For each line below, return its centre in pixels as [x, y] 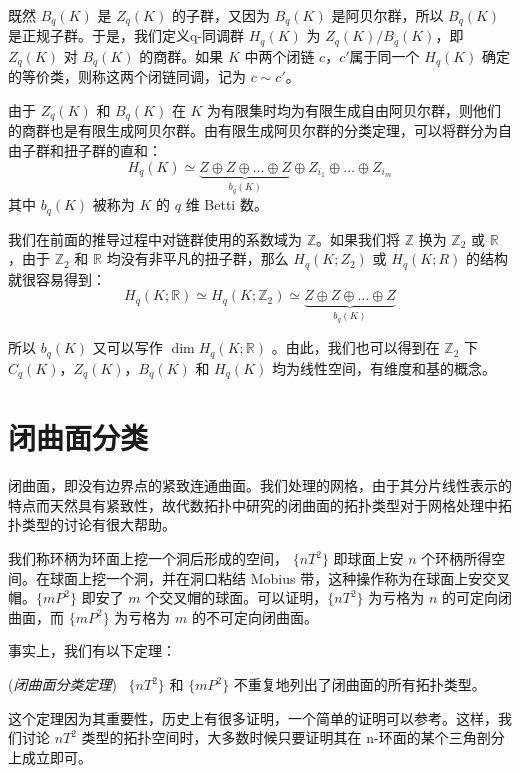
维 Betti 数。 [226, 204]
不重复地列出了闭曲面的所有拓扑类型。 [359, 684]
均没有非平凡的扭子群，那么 [197, 258]
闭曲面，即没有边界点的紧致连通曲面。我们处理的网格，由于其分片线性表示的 [260, 485]
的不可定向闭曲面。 [254, 616]
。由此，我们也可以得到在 [355, 347]
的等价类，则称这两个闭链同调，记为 [127, 76]
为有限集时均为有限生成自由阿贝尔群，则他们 [354, 109]
